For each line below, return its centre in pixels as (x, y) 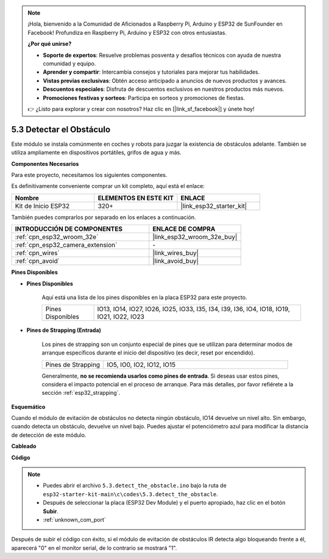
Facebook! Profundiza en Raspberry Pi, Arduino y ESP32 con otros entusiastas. (127, 32)
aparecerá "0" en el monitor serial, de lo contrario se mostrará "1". (94, 548)
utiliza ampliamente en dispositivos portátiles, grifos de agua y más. (97, 153)
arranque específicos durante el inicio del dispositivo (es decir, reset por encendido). (148, 353)
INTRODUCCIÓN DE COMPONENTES (69, 229)
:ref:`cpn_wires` (37, 253)
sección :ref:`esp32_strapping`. (81, 393)
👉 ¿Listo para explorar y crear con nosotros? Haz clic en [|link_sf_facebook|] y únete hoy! (141, 109)
